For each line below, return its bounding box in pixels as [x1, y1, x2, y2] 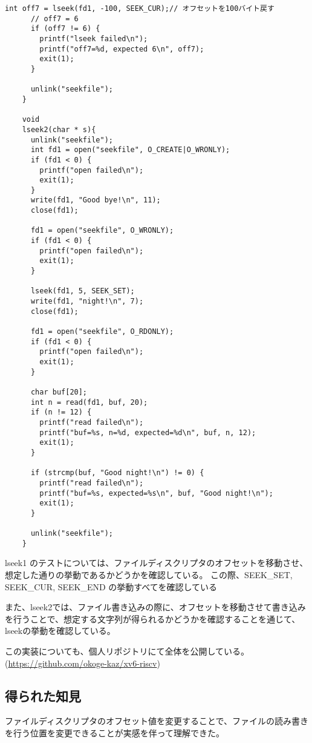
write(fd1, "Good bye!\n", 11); [30, 196, 161, 205]
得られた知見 [5, 686, 81, 705]
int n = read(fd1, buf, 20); [30, 398, 148, 407]
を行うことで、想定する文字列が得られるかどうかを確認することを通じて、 [5, 612, 301, 625]
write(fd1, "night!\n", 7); [30, 297, 144, 306]
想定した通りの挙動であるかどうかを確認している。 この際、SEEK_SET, [5, 568, 293, 581]
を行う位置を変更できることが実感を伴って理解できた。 [5, 726, 225, 739]
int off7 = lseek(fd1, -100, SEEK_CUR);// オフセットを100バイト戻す [5, 4, 275, 13]
